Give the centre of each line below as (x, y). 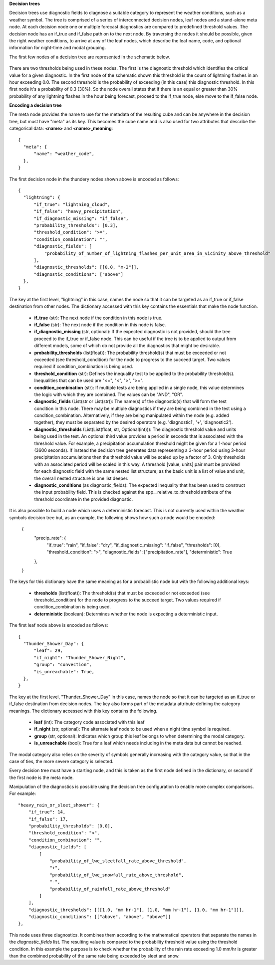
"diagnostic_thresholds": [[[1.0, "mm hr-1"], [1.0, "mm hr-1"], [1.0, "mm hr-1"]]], (136, 910)
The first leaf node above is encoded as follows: (59, 625)
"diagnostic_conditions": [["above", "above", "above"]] (99, 917)
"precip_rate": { (50, 538)
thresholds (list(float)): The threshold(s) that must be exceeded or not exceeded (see (122, 593)
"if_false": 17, (48, 819)
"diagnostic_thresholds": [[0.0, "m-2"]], (86, 267)
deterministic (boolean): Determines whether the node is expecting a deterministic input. (126, 614)
